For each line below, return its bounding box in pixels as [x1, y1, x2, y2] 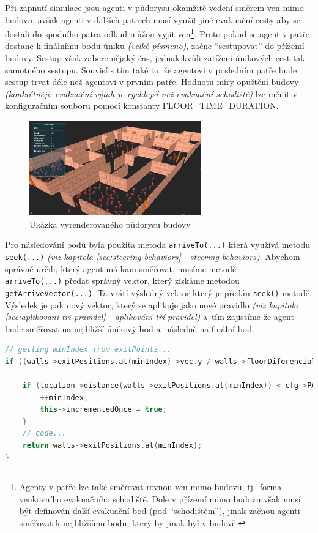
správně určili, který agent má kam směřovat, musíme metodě [5, 262, 237, 275]
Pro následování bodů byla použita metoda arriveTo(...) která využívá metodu [5, 238, 311, 251]
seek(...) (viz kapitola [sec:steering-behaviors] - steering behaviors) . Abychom [5, 250, 300, 263]
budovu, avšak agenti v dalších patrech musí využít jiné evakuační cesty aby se [5, 13, 301, 26]
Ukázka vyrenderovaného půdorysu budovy [29, 217, 191, 230]
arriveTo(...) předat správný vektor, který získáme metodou [5, 274, 240, 287]
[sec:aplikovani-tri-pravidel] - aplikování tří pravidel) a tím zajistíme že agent [5, 310, 294, 323]
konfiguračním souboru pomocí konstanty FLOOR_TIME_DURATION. [5, 99, 279, 112]
